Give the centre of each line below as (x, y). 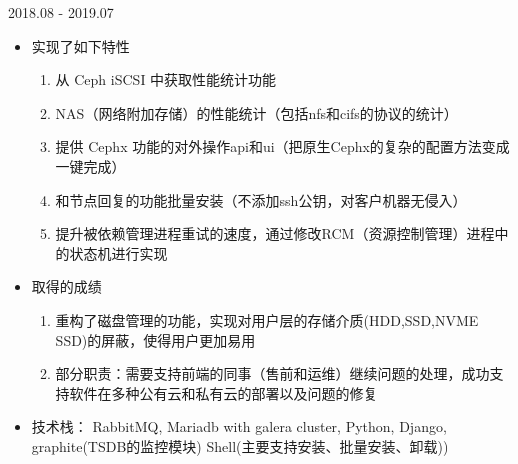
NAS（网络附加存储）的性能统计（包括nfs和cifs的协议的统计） (256, 112)
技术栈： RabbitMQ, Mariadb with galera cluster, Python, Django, (239, 426)
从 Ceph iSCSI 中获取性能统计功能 (166, 79)
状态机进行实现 (118, 252)
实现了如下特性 (80, 45)
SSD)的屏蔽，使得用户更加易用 (155, 339)
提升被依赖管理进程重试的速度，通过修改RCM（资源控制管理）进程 (275, 233)
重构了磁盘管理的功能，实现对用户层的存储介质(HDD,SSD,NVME (267, 319)
